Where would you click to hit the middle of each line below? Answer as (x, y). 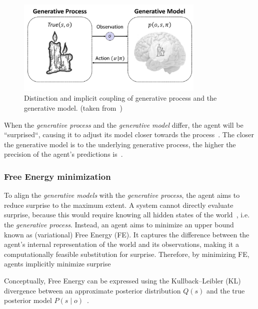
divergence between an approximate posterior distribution (92, 290)
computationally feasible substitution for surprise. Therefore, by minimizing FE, (127, 254)
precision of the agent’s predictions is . (63, 154)
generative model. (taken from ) (73, 108)
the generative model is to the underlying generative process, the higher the (120, 144)
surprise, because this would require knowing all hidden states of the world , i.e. (127, 215)
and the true (225, 290)
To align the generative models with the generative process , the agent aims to (122, 195)
